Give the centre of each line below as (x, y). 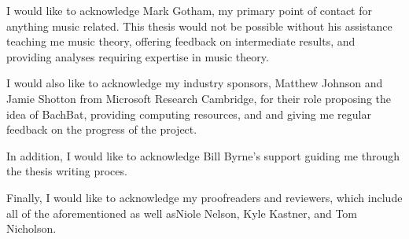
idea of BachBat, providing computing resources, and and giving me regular (189, 114)
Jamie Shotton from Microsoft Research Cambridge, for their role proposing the (199, 98)
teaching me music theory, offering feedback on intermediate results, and (181, 41)
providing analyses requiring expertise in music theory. (138, 56)
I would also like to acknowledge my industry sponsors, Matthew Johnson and (195, 83)
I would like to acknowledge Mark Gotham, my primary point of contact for (189, 10)
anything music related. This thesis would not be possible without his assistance (199, 26)
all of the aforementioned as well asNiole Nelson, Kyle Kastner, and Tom (182, 213)
